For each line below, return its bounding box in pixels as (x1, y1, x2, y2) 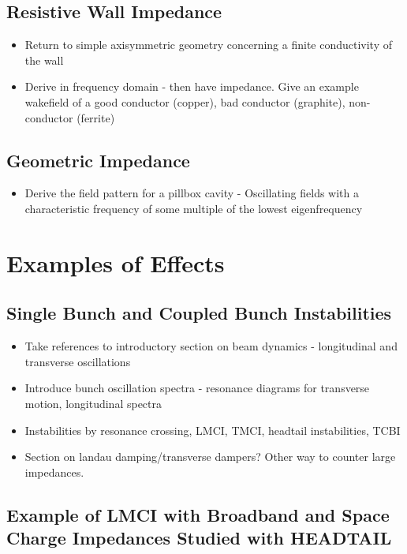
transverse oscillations (24, 353, 131, 369)
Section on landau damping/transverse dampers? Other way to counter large (24, 448, 396, 465)
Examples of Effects (6, 246, 225, 279)
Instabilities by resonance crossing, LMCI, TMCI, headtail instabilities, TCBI (24, 421, 401, 438)
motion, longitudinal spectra (24, 395, 162, 411)
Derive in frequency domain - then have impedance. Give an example (24, 78, 359, 95)
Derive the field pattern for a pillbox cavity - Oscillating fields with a (24, 185, 360, 201)
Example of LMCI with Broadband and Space (6, 502, 390, 526)
